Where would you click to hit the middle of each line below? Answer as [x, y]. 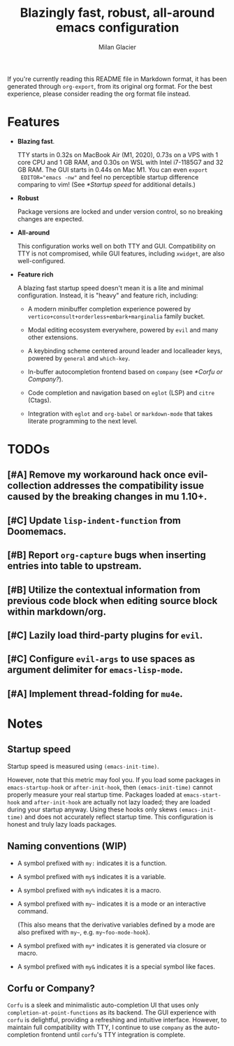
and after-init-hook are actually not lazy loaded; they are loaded [116, 802]
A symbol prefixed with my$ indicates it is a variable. [92, 876]
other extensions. [53, 337]
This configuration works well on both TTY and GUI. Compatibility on [116, 246]
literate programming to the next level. [82, 421]
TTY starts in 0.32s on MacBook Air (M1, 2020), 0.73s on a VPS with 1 [118, 154]
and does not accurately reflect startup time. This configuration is [119, 817]
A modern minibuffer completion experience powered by [109, 309]
